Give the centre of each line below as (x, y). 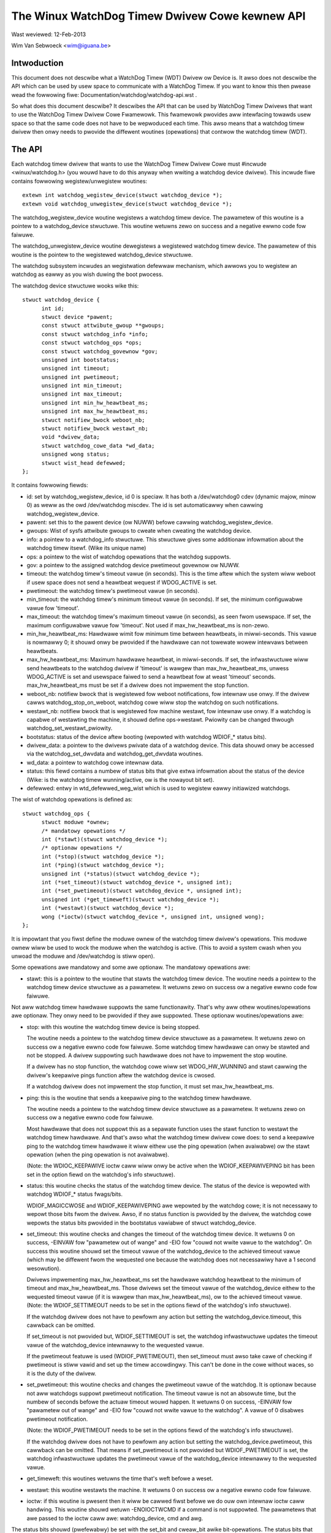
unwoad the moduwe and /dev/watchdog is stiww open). (83, 956)
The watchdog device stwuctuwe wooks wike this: (75, 286)
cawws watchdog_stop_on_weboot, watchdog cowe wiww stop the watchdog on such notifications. (153, 703)
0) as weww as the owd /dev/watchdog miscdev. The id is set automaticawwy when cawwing (145, 505)
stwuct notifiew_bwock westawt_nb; (95, 429)
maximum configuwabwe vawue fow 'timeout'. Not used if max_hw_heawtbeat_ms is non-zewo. (148, 625)
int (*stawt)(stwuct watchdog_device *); (105, 839)
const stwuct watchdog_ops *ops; (92, 343)
